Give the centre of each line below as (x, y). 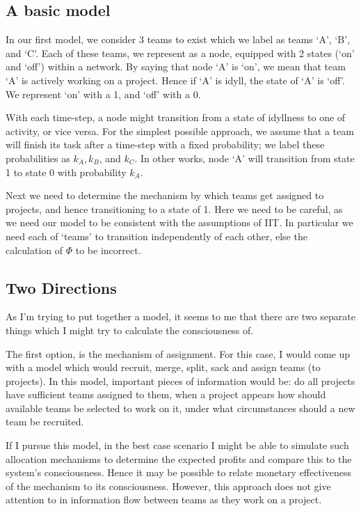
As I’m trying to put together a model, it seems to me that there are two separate (180, 316)
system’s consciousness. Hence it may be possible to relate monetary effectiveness (179, 472)
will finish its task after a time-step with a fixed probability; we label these (165, 144)
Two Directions (61, 287)
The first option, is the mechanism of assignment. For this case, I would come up (178, 353)
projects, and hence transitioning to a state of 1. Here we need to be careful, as (174, 209)
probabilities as (38, 158)
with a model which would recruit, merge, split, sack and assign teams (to (163, 367)
